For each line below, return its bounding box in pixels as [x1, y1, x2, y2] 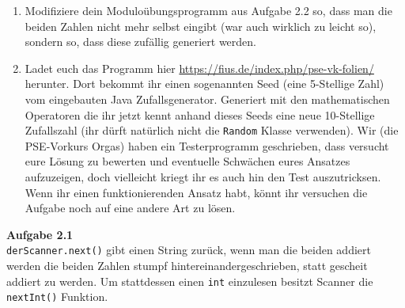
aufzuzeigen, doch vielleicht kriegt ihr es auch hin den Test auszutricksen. [25, 169, 381, 184]
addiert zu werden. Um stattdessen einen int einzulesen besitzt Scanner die [6, 272, 373, 289]
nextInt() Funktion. [6, 288, 108, 305]
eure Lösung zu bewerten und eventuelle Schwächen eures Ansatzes [25, 153, 350, 169]
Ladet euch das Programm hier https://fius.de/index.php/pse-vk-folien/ [25, 59, 374, 76]
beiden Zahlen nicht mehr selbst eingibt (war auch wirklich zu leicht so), [25, 17, 377, 34]
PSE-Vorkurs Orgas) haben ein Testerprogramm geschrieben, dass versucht [25, 137, 389, 154]
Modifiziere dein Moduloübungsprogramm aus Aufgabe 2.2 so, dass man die [25, 2, 392, 18]
